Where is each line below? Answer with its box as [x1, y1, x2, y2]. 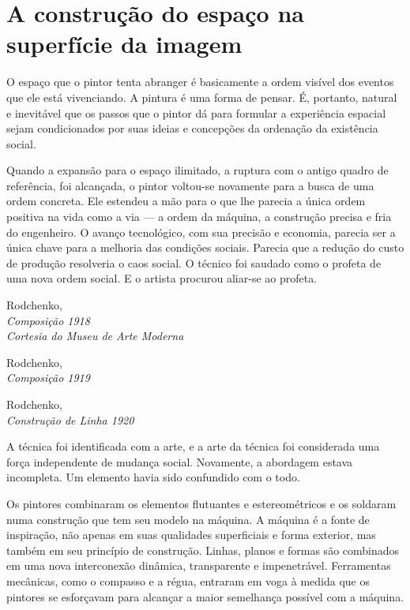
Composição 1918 [6, 312, 90, 328]
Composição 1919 [6, 369, 90, 386]
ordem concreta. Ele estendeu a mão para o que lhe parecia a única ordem [6, 193, 366, 209]
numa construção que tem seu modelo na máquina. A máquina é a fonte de [6, 511, 370, 527]
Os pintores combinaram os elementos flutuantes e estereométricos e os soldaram [6, 495, 397, 511]
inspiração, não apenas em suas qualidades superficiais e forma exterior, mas [6, 526, 376, 543]
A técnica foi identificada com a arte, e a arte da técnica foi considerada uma [6, 438, 380, 455]
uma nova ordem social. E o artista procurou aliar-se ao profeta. [6, 270, 318, 286]
